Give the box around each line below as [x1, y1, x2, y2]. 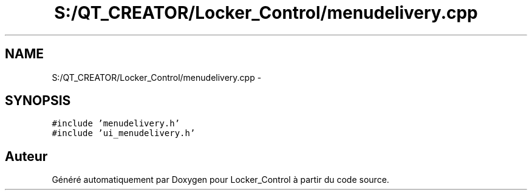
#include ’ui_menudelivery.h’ [52, 128, 196, 139]
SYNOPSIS [5, 93, 71, 109]
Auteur [5, 148, 48, 164]
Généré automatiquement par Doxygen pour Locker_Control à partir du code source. [52, 174, 389, 185]
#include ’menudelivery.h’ [52, 118, 180, 129]
